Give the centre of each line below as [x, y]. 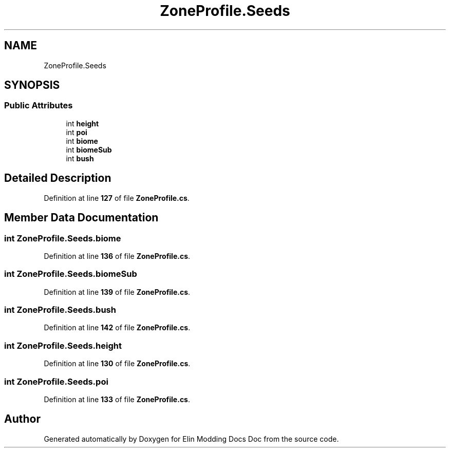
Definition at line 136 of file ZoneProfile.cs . [117, 256]
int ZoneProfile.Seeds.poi [56, 381]
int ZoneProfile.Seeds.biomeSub [71, 274]
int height [82, 123]
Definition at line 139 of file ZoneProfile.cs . [117, 292]
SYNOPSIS [32, 85]
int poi [77, 132]
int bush [80, 158]
